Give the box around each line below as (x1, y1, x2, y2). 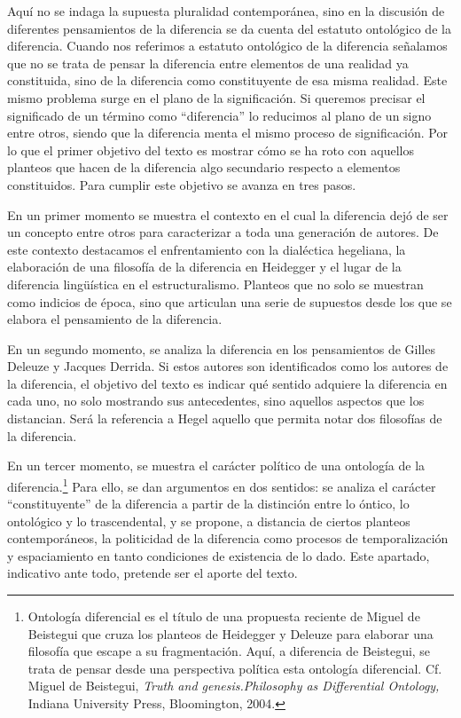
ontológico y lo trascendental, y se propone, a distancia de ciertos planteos (7, 511, 410, 530)
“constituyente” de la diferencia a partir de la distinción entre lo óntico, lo (7, 494, 410, 513)
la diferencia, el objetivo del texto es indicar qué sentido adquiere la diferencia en (7, 374, 448, 392)
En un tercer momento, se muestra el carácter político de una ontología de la (7, 456, 426, 475)
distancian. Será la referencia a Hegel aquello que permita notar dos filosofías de (7, 409, 442, 428)
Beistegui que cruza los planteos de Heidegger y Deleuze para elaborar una (27, 624, 434, 643)
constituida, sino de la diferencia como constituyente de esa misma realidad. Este (7, 71, 448, 90)
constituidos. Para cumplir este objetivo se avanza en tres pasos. (7, 175, 356, 193)
